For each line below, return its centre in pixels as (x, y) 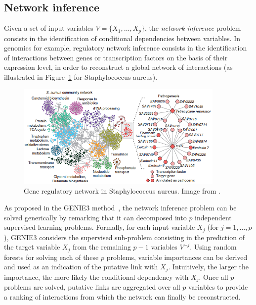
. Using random (213, 247)
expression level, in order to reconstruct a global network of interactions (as (118, 67)
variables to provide (218, 287)
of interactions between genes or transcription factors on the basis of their (116, 57)
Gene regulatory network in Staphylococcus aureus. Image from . (122, 191)
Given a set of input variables (49, 28)
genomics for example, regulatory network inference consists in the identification (126, 48)
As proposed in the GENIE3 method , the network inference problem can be (120, 207)
